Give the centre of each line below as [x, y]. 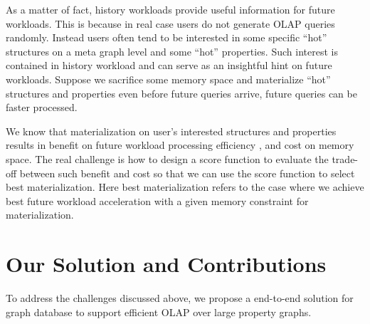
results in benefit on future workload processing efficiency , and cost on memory [180, 145]
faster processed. [42, 107]
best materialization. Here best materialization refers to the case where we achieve [185, 187]
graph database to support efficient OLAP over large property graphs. [159, 312]
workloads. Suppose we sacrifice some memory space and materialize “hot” [168, 79]
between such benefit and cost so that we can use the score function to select [187, 173]
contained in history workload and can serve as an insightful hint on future [169, 65]
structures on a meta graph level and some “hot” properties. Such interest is [172, 51]
